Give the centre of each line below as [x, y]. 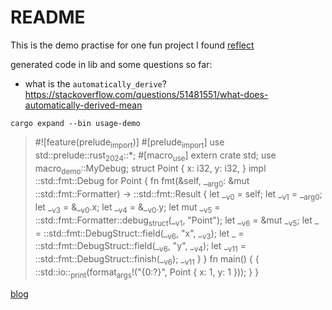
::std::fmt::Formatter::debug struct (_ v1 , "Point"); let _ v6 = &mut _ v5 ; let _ [177, 221]
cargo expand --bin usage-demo [75, 123]
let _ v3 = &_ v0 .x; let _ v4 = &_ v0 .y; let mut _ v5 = [127, 208]
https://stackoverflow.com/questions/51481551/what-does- [146, 94]
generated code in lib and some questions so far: [111, 64]
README [48, 17]
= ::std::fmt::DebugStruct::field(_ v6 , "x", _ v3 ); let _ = [139, 234]
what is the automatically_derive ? [95, 83]
